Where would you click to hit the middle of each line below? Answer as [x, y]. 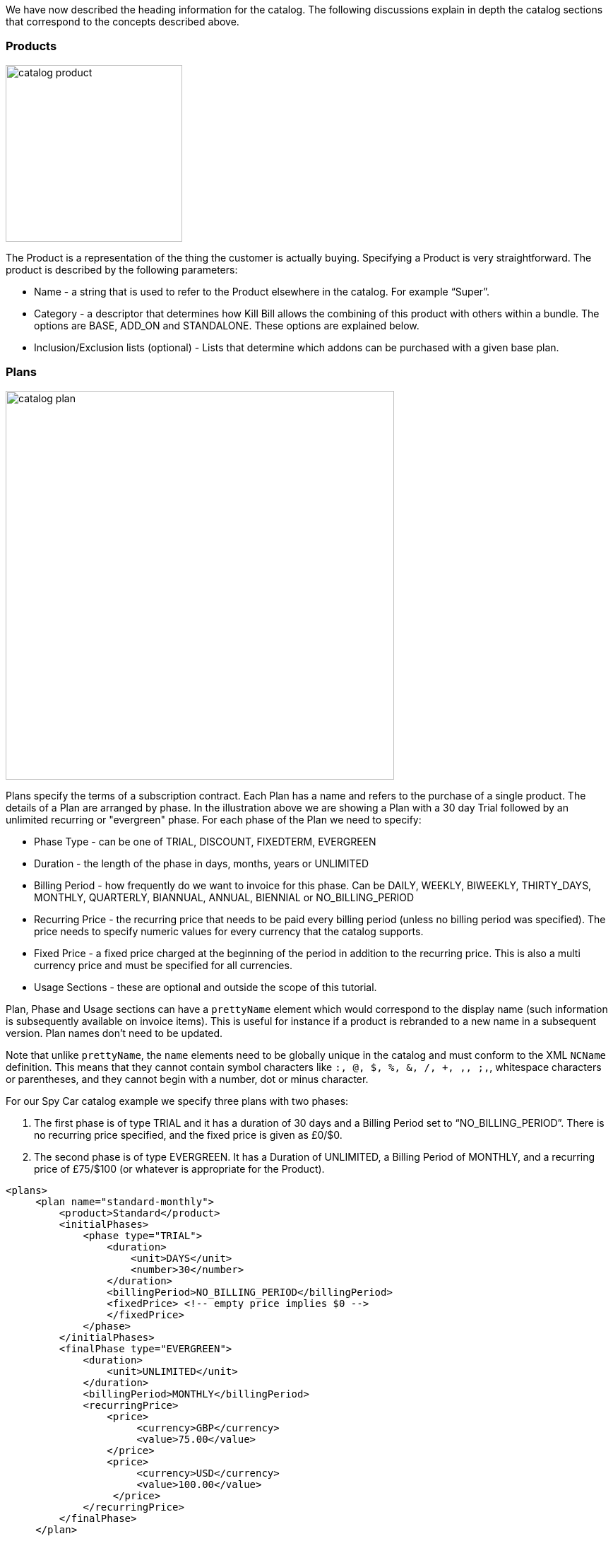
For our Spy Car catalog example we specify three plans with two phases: [177, 1101]
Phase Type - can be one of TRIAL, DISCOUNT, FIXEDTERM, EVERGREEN [205, 841]
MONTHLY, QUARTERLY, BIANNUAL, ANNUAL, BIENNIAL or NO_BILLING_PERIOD [224, 897]
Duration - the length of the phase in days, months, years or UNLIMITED [202, 863]
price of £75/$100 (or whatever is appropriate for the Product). [179, 1168]
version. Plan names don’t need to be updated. [114, 1033]
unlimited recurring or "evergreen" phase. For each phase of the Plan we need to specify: [214, 819]
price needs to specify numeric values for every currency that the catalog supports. [229, 931]
